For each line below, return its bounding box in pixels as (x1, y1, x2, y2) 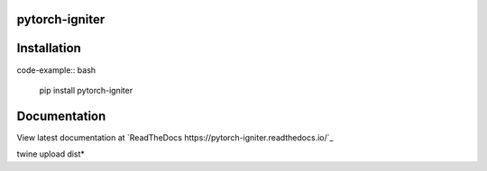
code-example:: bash (16, 64, 96, 76)
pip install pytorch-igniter (39, 85, 133, 95)
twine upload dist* (16, 148, 86, 159)
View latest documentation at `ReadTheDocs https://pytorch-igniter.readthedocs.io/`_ (16, 131, 334, 143)
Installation (16, 40, 81, 56)
